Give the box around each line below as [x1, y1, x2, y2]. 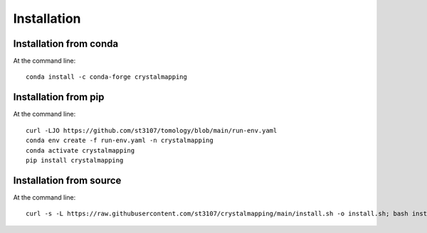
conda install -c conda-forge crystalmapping [26, 73, 188, 81]
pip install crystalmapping [26, 156, 124, 164]
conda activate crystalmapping [26, 146, 135, 154]
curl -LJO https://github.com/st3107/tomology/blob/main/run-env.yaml [26, 126, 278, 134]
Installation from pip [13, 91, 105, 103]
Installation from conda [13, 38, 119, 50]
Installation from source [13, 174, 122, 186]
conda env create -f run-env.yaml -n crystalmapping [26, 136, 213, 145]
